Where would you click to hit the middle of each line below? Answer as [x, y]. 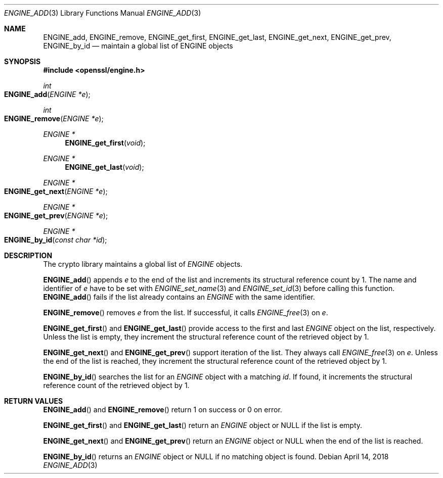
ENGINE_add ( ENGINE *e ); [47, 94]
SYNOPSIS [23, 61]
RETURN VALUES [34, 401]
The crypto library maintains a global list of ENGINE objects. [143, 264]
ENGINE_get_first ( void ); [105, 143]
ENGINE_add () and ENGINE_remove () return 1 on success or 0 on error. [163, 410]
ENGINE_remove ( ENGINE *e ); [54, 118]
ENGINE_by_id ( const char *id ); [56, 240]
